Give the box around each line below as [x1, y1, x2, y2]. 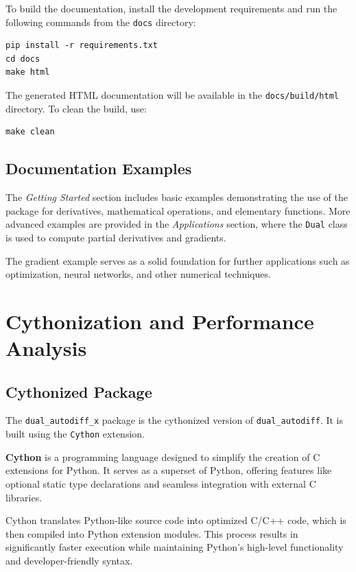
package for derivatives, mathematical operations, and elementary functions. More [5, 203, 351, 217]
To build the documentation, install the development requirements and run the [5, 1, 337, 15]
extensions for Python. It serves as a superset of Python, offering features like [5, 463, 332, 477]
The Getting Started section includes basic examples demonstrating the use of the [5, 190, 348, 204]
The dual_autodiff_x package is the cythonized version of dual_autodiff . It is [5, 413, 343, 427]
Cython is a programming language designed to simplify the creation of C [5, 449, 320, 464]
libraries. [5, 490, 43, 504]
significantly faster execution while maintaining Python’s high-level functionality [5, 540, 344, 554]
